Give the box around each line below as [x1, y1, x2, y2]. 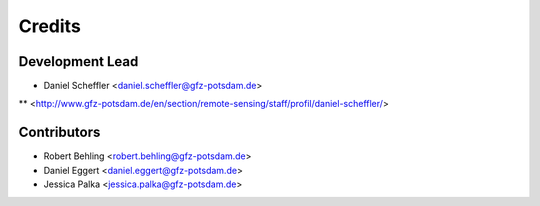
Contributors [18, 124, 101, 141]
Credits [18, 15, 82, 37]
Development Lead [18, 53, 139, 70]
